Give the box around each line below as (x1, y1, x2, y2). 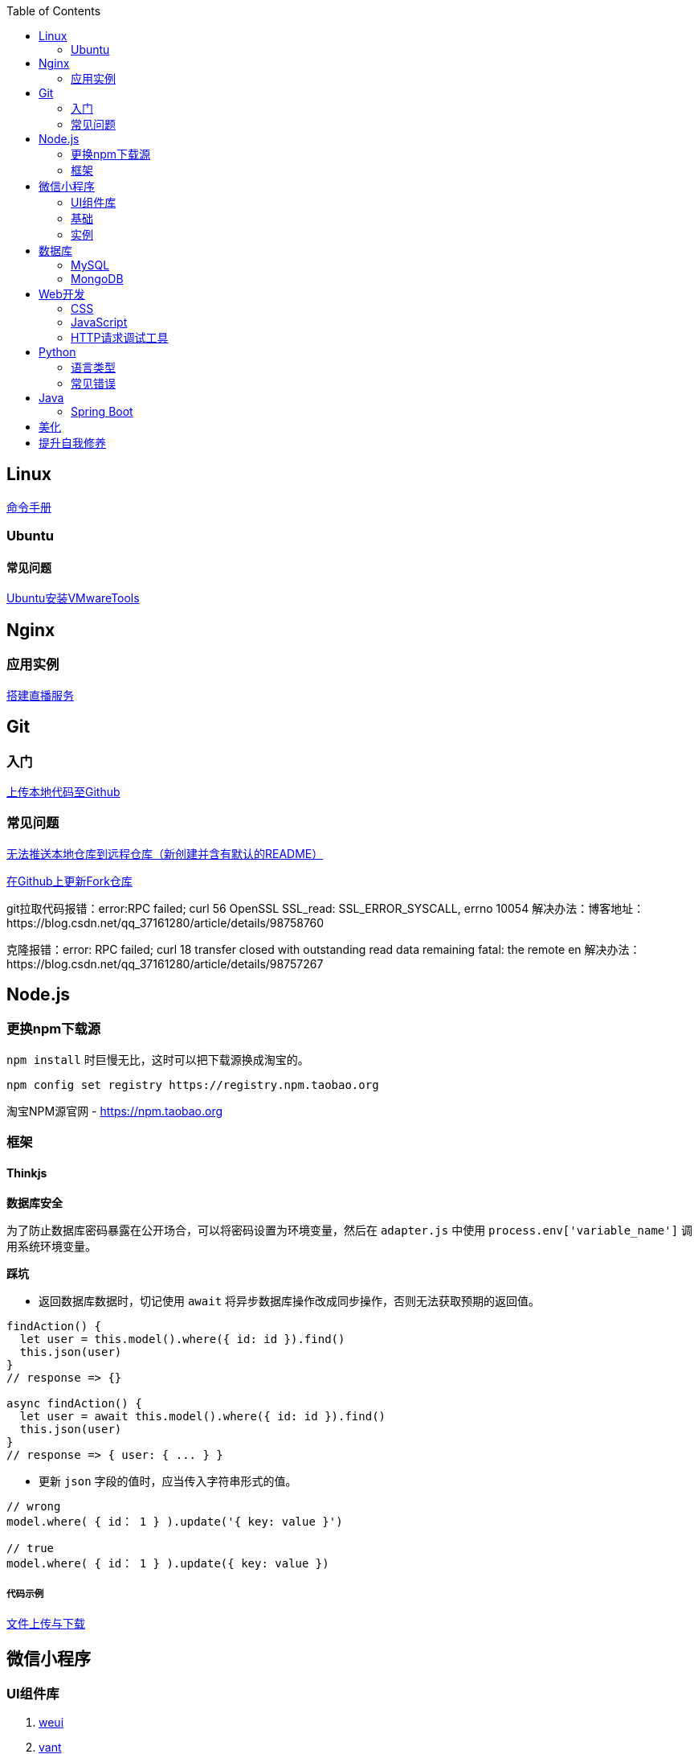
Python (39, 345, 76, 359)
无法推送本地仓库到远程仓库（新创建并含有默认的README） (6, 846, 324, 861)
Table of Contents (6, 4, 101, 18)
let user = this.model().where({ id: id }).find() (19, 1333, 345, 1346)
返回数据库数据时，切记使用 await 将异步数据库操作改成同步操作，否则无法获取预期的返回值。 (39, 1294, 541, 1308)
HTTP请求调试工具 (71, 331, 169, 344)
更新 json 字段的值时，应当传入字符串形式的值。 (39, 1474, 297, 1489)
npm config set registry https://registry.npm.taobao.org (6, 1078, 379, 1091)
